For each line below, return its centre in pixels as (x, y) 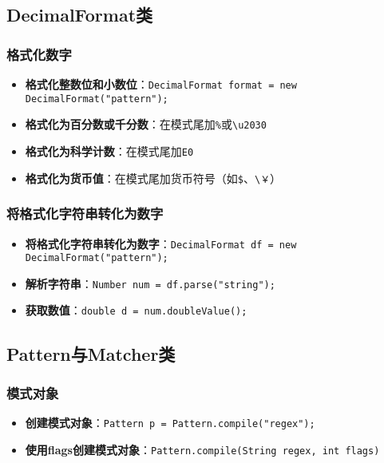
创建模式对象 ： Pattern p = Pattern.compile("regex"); (170, 423)
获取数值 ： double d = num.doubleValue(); (136, 310)
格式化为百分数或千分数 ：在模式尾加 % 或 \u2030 (146, 124)
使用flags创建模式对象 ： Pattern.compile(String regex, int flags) (202, 449)
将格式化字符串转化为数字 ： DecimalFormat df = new (161, 243)
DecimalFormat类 (80, 15)
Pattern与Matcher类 (91, 353)
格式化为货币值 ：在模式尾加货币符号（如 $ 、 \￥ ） (153, 178)
